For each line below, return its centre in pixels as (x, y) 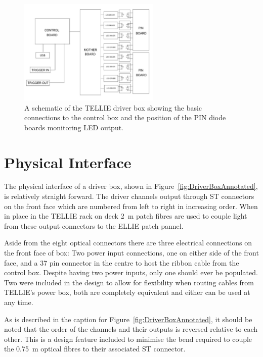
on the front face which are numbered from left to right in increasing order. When (131, 206)
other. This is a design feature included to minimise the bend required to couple (128, 339)
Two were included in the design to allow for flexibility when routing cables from (129, 282)
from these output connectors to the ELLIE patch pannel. (94, 225)
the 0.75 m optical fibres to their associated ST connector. (95, 349)
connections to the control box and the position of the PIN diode (125, 117)
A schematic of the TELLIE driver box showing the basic (113, 107)
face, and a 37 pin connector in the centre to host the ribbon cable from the (122, 262)
